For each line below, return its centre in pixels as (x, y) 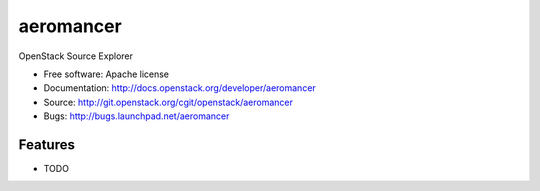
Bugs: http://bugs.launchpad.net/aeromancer (136, 116)
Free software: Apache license (106, 74)
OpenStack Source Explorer (76, 56)
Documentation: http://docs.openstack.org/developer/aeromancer (180, 88)
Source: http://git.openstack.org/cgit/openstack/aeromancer (168, 102)
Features (46, 144)
